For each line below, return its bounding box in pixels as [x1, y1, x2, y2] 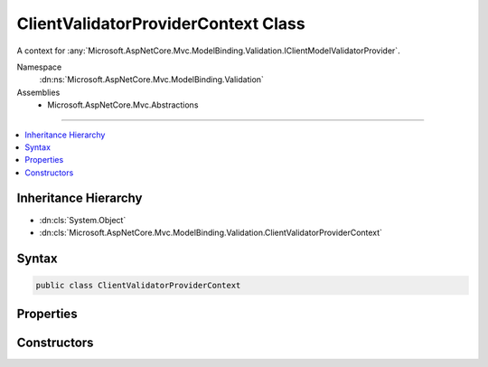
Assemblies [16, 87, 61, 98]
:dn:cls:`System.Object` [39, 214, 127, 225]
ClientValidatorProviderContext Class [16, 14, 306, 33]
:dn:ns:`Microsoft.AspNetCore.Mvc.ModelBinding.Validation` [39, 74, 264, 85]
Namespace [16, 61, 62, 72]
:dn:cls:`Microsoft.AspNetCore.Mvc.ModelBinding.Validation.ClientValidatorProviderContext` [39, 227, 383, 238]
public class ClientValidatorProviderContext [35, 280, 241, 290]
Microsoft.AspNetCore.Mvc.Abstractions [47, 99, 199, 110]
